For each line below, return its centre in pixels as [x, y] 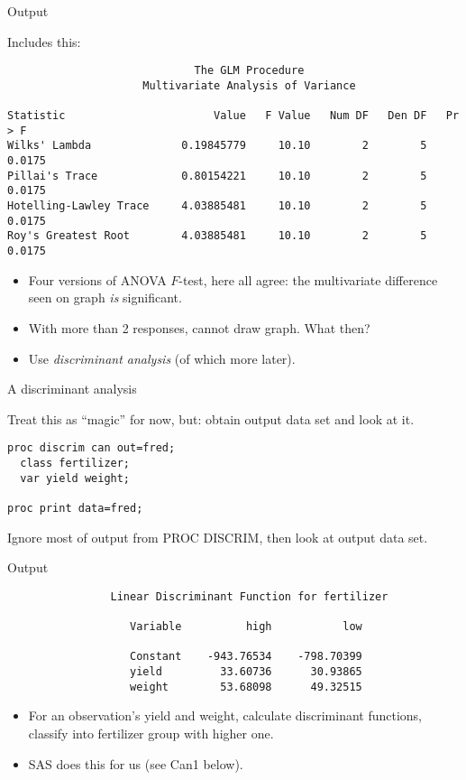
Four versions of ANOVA [97, 279]
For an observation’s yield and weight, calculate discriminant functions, [225, 715]
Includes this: [44, 41]
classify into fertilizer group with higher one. [151, 733]
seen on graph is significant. [105, 297]
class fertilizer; [75, 463]
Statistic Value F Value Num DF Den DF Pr [233, 116]
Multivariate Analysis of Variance [249, 85]
